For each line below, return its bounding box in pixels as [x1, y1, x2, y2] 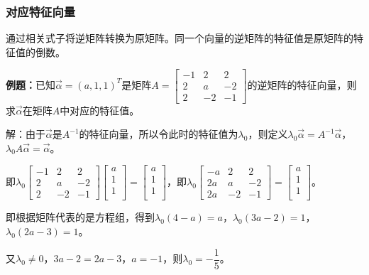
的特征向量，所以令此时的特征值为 [79, 126, 238, 141]
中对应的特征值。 [60, 102, 140, 117]
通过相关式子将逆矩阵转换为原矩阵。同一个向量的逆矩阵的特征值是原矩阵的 [6, 31, 353, 45]
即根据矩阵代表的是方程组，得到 [6, 210, 155, 225]
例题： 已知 [6, 77, 55, 92]
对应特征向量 [6, 2, 76, 20]
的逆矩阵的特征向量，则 [247, 77, 357, 92]
